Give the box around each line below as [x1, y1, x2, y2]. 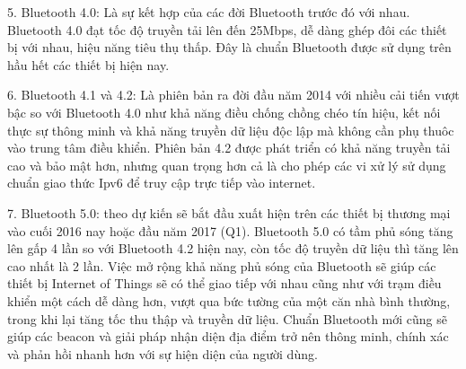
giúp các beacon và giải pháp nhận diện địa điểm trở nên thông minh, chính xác [7, 327, 449, 346]
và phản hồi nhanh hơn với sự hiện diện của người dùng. [7, 344, 318, 363]
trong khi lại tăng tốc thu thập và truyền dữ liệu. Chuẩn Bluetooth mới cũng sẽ [7, 309, 447, 328]
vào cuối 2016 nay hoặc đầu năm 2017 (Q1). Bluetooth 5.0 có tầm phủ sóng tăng [7, 221, 453, 240]
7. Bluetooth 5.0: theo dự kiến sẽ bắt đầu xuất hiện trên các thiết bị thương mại [7, 203, 451, 222]
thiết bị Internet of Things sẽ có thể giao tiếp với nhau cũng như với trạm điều [7, 274, 442, 293]
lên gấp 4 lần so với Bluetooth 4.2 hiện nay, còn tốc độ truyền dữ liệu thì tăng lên [7, 239, 459, 258]
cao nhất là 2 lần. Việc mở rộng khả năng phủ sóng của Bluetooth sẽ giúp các [7, 256, 436, 275]
